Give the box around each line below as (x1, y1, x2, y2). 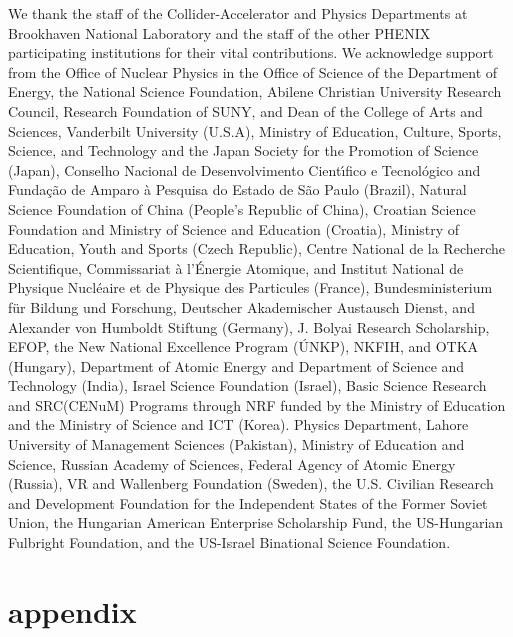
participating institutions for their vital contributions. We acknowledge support (8, 42, 494, 63)
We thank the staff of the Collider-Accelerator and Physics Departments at (8, 3, 468, 23)
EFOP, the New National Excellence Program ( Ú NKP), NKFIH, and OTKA (8, 336, 479, 357)
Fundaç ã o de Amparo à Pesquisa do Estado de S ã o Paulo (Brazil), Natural (8, 179, 467, 200)
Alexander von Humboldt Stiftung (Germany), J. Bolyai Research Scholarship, (8, 316, 490, 337)
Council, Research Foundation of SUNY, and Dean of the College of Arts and (8, 100, 483, 121)
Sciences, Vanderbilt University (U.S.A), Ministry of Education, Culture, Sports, (8, 120, 502, 141)
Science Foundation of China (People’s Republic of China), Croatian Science (8, 198, 476, 219)
